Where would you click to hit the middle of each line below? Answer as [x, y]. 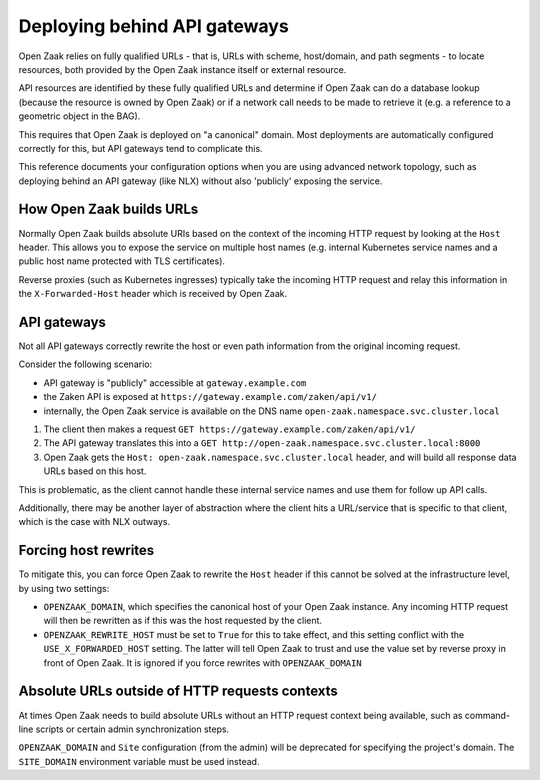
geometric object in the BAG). [79, 116]
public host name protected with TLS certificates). [121, 261]
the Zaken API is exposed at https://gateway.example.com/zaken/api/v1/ [210, 397]
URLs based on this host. [95, 471]
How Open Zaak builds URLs [108, 209]
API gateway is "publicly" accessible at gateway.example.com [175, 382]
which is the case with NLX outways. [94, 522]
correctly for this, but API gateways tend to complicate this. [141, 148]
